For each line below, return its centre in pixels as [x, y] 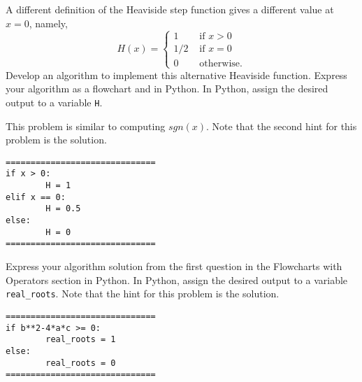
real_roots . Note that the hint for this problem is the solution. [143, 293]
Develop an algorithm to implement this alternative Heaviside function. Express [176, 75]
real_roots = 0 [81, 363]
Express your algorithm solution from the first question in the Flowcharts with [174, 266]
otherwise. [221, 63]
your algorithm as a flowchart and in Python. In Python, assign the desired [167, 89]
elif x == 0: [36, 197]
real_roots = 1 [81, 340]
